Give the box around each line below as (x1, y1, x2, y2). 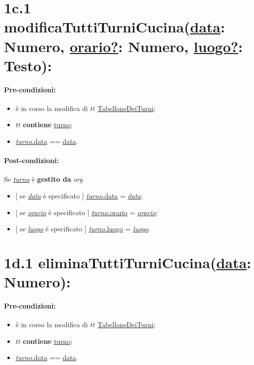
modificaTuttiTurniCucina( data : (4, 17, 225, 37)
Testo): (4, 55, 52, 75)
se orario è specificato (20, 207, 85, 217)
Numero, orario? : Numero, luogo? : (4, 36, 243, 56)
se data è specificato (20, 190, 80, 200)
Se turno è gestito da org (4, 174, 83, 184)
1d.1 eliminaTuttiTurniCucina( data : (4, 252, 252, 272)
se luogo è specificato (20, 224, 82, 234)
